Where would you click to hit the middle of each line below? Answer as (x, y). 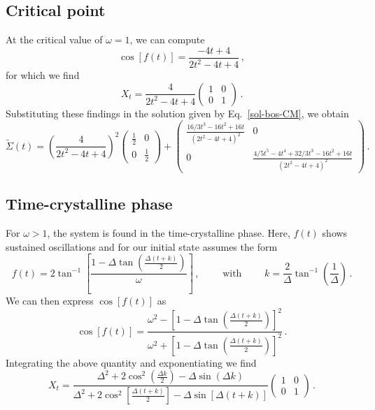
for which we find (43, 75)
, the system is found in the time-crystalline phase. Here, (169, 233)
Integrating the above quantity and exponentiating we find (131, 362)
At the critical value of (54, 39)
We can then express (50, 301)
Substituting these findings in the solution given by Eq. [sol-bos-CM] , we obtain (177, 113)
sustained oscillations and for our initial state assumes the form (142, 246)
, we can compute (167, 39)
